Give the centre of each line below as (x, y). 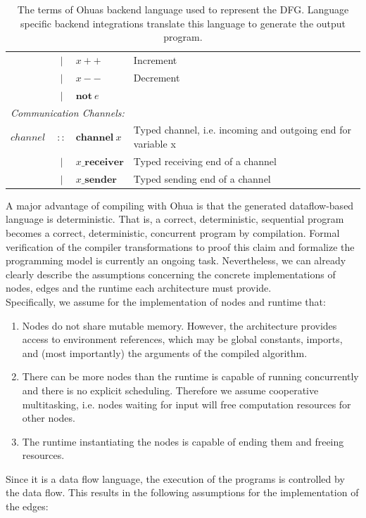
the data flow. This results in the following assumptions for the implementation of (182, 492)
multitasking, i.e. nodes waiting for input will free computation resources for (187, 404)
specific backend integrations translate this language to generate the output (183, 23)
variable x (154, 143)
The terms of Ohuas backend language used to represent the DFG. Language (183, 9)
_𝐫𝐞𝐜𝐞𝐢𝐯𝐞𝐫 (102, 162)
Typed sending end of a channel (202, 178)
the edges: (27, 506)
